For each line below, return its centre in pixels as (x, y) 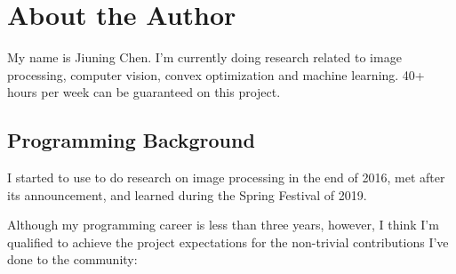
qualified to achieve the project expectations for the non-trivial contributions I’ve (228, 242)
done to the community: (72, 259)
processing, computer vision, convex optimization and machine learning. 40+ (216, 74)
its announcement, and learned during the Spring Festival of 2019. (187, 194)
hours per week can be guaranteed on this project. (144, 92)
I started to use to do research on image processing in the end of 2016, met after (226, 177)
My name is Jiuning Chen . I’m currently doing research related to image (204, 57)
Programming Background (131, 140)
